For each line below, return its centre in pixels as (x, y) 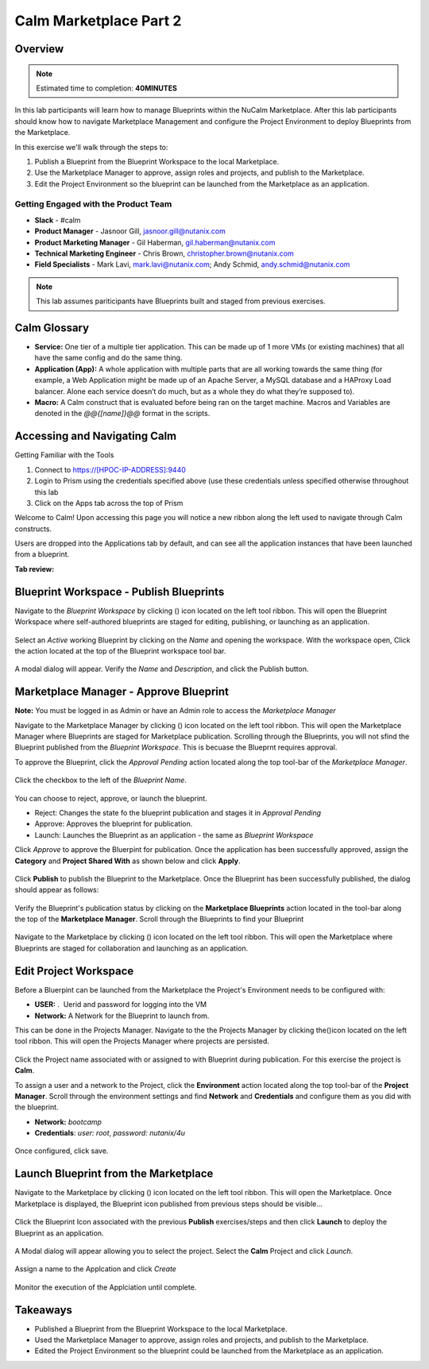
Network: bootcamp (68, 1122)
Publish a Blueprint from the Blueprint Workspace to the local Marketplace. (157, 161)
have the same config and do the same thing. (108, 358)
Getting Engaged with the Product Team (93, 204)
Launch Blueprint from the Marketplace (114, 1174)
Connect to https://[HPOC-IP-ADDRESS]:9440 (110, 469)
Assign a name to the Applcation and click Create (95, 1269)
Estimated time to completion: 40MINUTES (107, 88)
